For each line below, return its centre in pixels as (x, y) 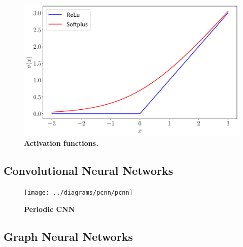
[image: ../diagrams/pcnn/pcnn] (78, 193)
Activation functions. (61, 143)
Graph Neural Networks (68, 236)
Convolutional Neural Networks (89, 171)
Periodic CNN (49, 209)
